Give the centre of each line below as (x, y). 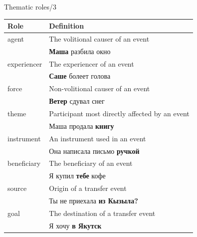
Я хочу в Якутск (75, 225)
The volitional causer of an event (99, 38)
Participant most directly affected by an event (119, 113)
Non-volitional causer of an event (99, 88)
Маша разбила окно (80, 51)
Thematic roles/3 (30, 7)
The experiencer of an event (92, 63)
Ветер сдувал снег (77, 101)
